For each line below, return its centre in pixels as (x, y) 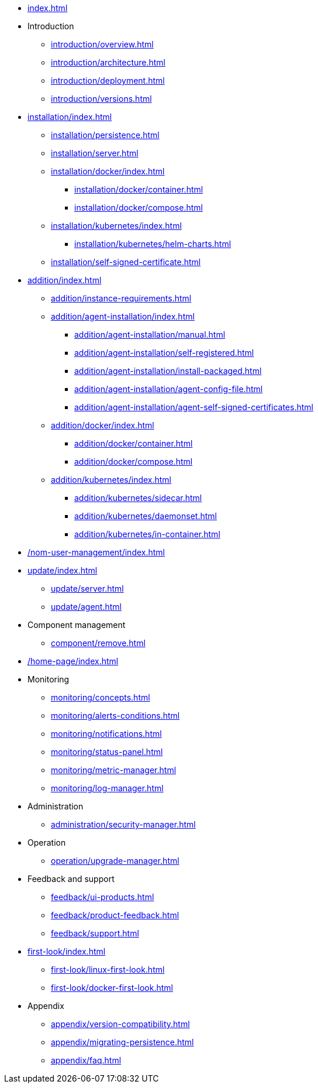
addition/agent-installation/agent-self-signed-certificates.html (194, 407)
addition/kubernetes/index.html (111, 480)
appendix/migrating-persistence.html (122, 1042)
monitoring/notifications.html (106, 734)
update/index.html (63, 570)
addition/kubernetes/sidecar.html (138, 498)
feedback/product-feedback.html (115, 915)
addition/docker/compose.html (134, 461)
